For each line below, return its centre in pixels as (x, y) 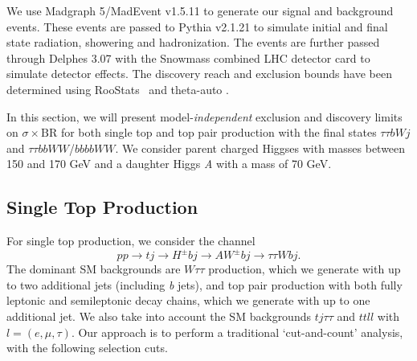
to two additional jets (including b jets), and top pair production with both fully (204, 284)
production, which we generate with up (305, 269)
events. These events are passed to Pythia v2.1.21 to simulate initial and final (197, 26)
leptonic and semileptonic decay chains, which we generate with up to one (188, 300)
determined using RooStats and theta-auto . (118, 89)
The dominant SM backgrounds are (94, 269)
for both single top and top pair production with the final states (219, 132)
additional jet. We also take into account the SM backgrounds (159, 316)
